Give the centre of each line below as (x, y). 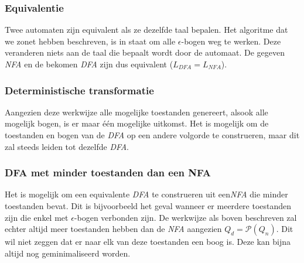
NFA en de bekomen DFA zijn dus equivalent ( (89, 64)
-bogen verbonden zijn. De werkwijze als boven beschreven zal (185, 217)
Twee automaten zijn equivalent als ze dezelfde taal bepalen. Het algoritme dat (146, 30)
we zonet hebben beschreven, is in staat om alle (90, 41)
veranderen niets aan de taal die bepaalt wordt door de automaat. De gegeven (145, 52)
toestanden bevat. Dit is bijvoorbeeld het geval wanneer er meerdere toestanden (148, 206)
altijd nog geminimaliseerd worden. (68, 253)
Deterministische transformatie (79, 90)
